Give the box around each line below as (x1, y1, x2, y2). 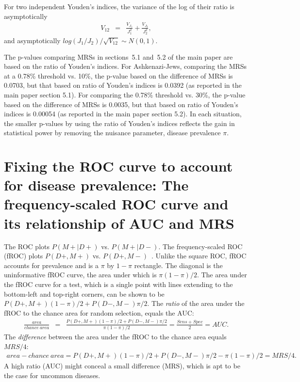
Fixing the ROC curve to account (4, 156, 233, 176)
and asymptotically (4, 35, 61, 45)
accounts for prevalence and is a (4, 260, 99, 270)
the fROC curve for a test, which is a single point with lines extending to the (4, 279, 233, 289)
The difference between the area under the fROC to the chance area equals (4, 332, 227, 342)
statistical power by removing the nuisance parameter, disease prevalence (4, 127, 221, 138)
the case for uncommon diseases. (4, 370, 100, 380)
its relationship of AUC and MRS (4, 213, 234, 233)
